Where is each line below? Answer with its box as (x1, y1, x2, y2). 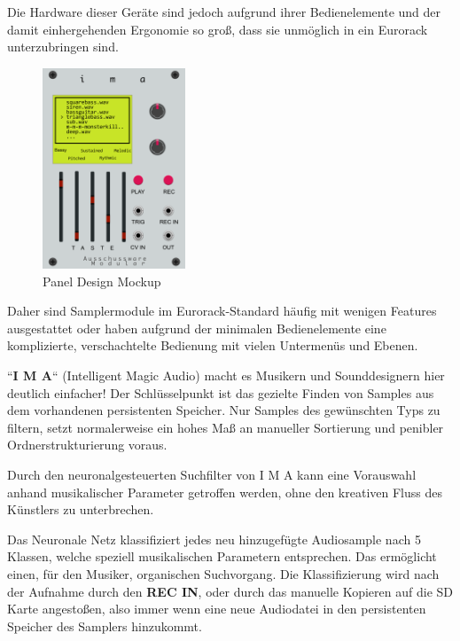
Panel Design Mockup (43, 271, 161, 290)
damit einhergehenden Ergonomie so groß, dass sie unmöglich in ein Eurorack (7, 20, 428, 38)
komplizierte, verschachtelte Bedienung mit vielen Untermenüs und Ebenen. (7, 336, 418, 355)
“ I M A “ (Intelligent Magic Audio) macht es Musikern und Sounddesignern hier (7, 366, 445, 385)
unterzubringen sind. (7, 37, 119, 56)
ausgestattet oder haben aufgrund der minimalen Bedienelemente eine (7, 318, 386, 337)
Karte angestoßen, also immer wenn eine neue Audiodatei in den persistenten (7, 599, 426, 618)
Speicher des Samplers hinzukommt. (7, 616, 202, 635)
